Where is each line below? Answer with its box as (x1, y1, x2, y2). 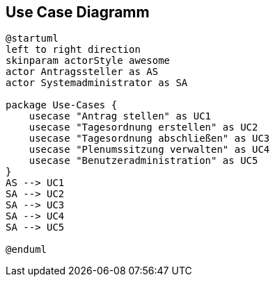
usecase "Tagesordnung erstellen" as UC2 (29, 122, 258, 133)
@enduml (6, 244, 47, 256)
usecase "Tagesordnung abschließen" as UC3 (29, 133, 270, 144)
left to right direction (6, 44, 141, 56)
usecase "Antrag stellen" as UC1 (29, 110, 212, 122)
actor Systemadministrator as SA (6, 77, 188, 89)
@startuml (6, 33, 58, 44)
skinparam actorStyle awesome (6, 55, 171, 67)
